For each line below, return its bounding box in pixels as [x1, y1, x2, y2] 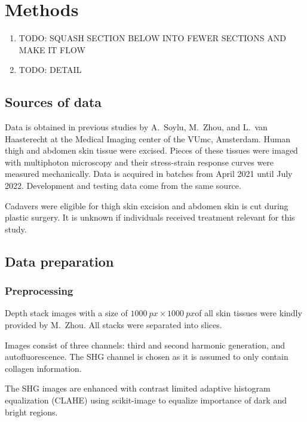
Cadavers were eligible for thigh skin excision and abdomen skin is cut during [5, 199, 288, 212]
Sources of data [5, 93, 102, 111]
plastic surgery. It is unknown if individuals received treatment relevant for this [5, 211, 295, 224]
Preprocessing [5, 283, 73, 298]
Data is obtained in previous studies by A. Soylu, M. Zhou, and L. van [5, 121, 268, 133]
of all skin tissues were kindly [195, 307, 302, 319]
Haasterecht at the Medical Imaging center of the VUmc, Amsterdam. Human [5, 132, 291, 145]
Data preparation [5, 252, 114, 270]
